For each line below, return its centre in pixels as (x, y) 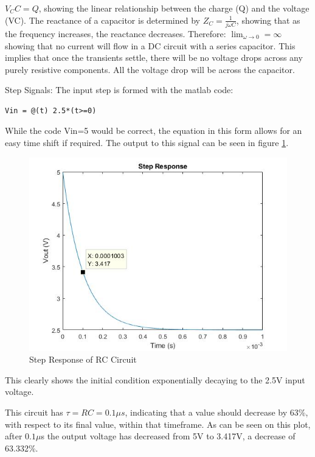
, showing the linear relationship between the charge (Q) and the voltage (174, 8)
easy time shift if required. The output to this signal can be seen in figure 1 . (147, 143)
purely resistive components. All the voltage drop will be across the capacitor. (150, 69)
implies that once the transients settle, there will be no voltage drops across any (154, 58)
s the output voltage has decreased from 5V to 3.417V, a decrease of (168, 436)
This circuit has (34, 412)
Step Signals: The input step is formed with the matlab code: (119, 90)
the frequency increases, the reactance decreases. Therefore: (116, 33)
